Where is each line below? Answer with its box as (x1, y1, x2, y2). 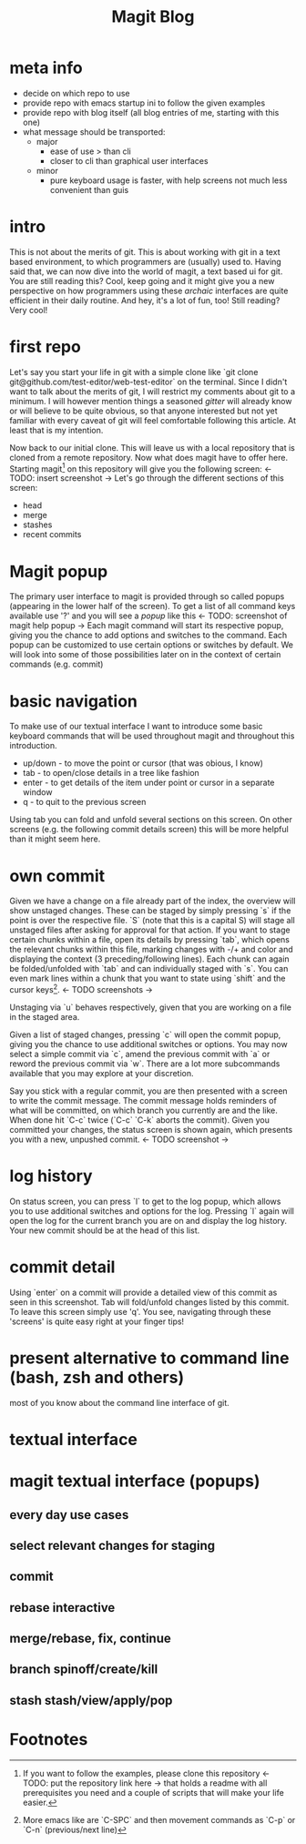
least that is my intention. (9, 424, 104, 435)
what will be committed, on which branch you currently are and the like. (9, 1105, 278, 1116)
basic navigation (9, 690, 138, 711)
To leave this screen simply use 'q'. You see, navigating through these (9, 1306, 271, 1317)
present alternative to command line (9, 1348, 290, 1368)
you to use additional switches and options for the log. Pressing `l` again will (9, 1205, 294, 1217)
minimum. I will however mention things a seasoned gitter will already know (9, 395, 292, 406)
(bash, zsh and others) (9, 1368, 185, 1388)
